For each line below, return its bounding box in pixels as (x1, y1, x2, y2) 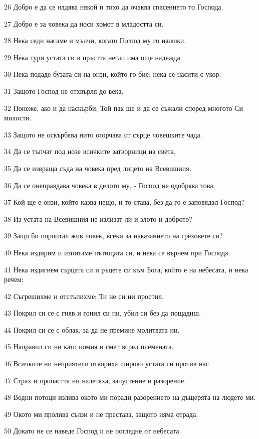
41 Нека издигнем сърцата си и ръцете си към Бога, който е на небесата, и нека (4, 264, 248, 274)
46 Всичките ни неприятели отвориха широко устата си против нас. (4, 358, 211, 369)
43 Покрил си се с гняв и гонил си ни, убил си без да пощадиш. (4, 308, 201, 318)
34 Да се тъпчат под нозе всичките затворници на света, (4, 146, 176, 157)
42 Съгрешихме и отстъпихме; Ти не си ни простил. (4, 290, 164, 301)
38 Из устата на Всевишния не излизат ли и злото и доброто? (4, 213, 192, 224)
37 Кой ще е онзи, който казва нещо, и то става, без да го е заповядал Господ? (4, 197, 245, 207)
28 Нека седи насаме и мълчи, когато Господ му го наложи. (4, 35, 186, 46)
